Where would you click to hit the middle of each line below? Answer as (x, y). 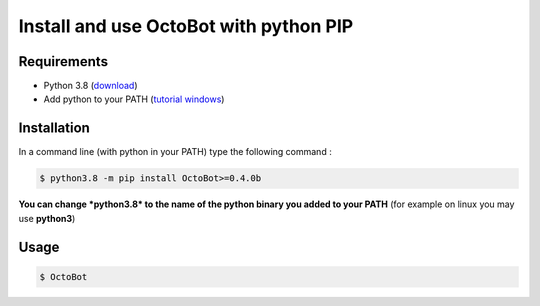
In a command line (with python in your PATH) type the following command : (175, 152)
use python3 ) (47, 218)
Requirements (63, 61)
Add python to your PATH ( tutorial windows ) (134, 99)
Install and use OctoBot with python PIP (186, 26)
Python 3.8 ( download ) (90, 86)
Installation (54, 128)
